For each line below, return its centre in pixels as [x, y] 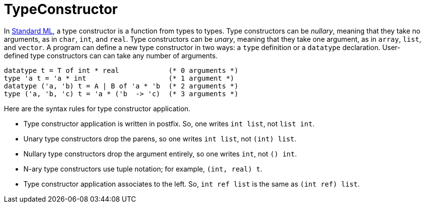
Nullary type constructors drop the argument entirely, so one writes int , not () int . [160, 154]
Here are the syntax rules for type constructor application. [97, 108]
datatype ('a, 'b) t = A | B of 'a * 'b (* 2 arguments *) [121, 86]
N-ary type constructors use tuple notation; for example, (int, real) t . [143, 169]
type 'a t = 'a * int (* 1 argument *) [119, 78]
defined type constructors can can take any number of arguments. [111, 55]
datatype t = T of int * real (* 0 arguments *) [121, 70]
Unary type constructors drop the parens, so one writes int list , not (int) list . [160, 138]
